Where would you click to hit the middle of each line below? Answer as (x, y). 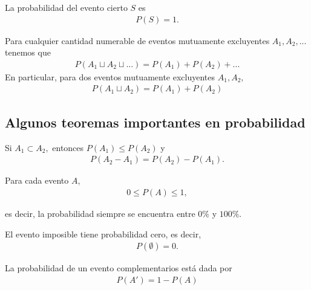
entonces (68, 147)
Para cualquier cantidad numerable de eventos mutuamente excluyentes (137, 40)
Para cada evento (37, 180)
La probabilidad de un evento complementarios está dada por (119, 268)
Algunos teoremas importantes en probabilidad (155, 122)
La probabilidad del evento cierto (66, 7)
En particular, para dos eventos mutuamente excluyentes (110, 76)
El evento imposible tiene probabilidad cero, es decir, (103, 234)
